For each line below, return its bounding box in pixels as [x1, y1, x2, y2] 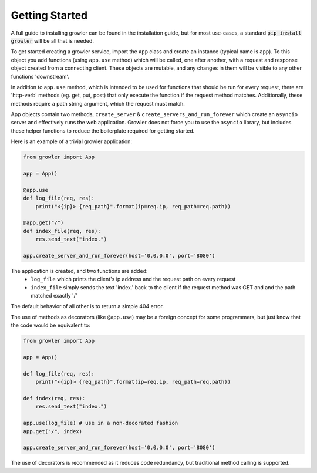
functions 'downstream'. [11, 73, 70, 80]
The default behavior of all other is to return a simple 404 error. [11, 303, 164, 310]
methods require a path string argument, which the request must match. [11, 100, 185, 107]
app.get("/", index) [23, 428, 82, 434]
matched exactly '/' [31, 292, 77, 299]
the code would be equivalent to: [11, 322, 90, 329]
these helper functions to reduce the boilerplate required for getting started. [11, 127, 195, 134]
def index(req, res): [23, 395, 86, 401]
